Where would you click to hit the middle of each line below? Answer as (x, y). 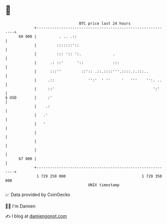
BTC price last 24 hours (105, 23)
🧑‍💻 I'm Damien (20, 206)
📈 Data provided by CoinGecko (38, 195)
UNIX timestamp (104, 185)
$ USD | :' (29, 98)
